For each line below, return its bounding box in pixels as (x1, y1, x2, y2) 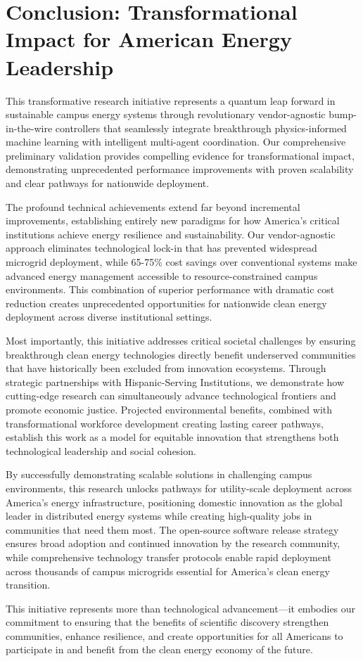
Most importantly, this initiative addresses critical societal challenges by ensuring (6, 333, 356, 347)
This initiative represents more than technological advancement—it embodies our (6, 601, 356, 615)
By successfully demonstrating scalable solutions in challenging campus (6, 467, 312, 482)
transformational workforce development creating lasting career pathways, (6, 416, 324, 430)
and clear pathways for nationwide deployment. (6, 176, 210, 191)
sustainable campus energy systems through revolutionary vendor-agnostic (6, 107, 326, 122)
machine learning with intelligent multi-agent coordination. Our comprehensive (6, 134, 346, 149)
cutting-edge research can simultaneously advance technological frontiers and (6, 388, 336, 403)
